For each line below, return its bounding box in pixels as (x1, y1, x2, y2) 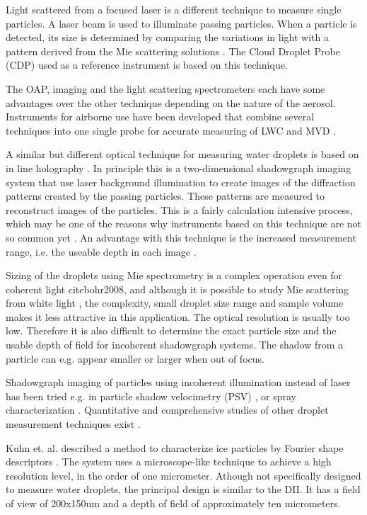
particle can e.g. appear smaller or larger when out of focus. (6, 351, 264, 366)
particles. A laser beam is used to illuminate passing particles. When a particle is (6, 16, 357, 30)
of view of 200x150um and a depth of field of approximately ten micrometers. (6, 496, 341, 510)
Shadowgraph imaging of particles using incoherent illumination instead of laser (6, 375, 351, 390)
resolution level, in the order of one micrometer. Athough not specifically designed (6, 468, 361, 482)
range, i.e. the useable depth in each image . (6, 244, 197, 259)
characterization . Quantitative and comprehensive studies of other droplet (6, 402, 329, 417)
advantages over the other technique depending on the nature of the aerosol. (6, 95, 336, 110)
